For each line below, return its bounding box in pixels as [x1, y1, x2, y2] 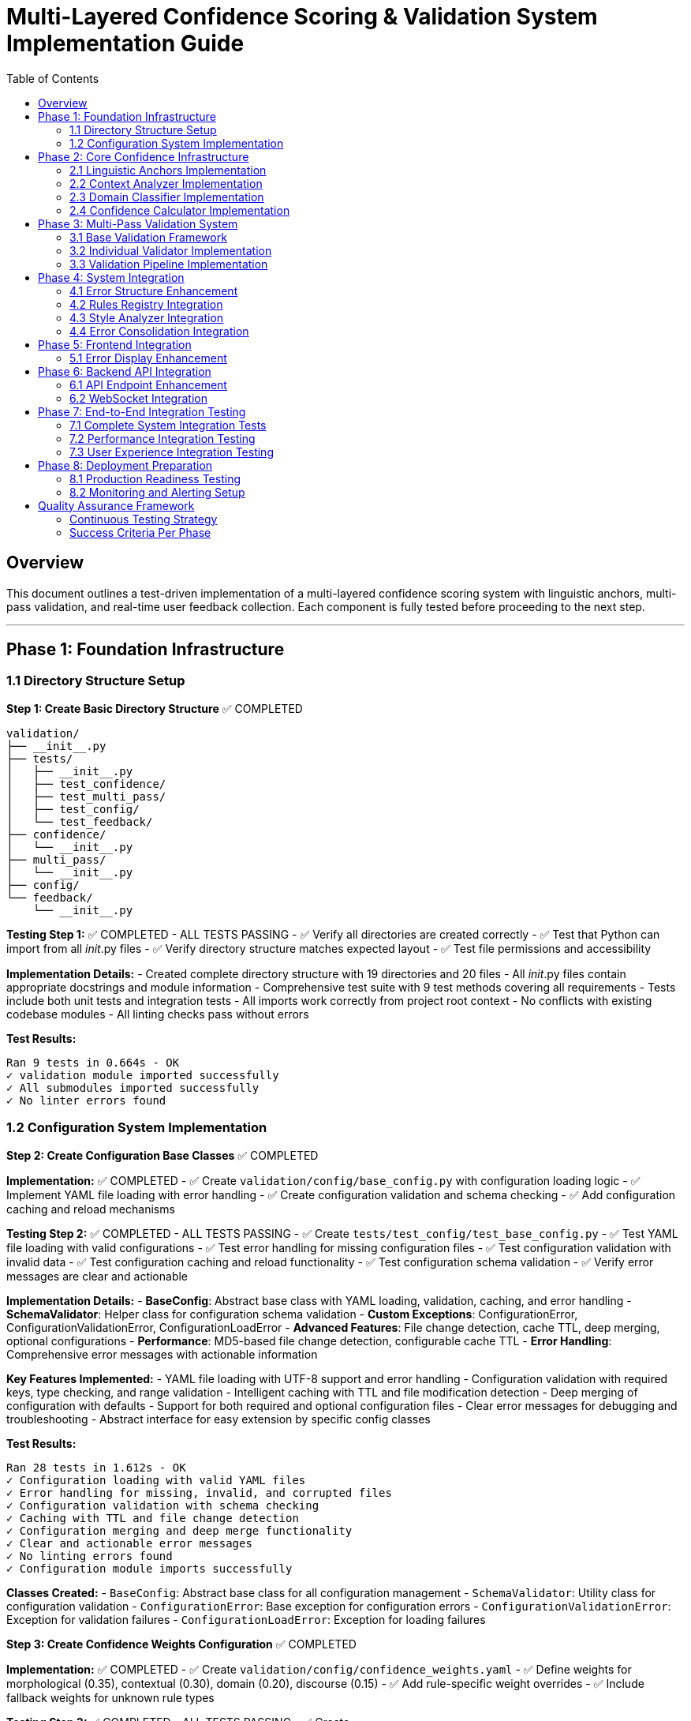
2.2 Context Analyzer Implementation [69, 176, 263, 190]
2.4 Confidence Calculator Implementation [69, 203, 290, 217]
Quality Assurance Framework [38, 498, 195, 512]
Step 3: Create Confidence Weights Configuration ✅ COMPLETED [6, 1637, 357, 1651]
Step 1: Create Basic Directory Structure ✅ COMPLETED [6, 701, 303, 715]
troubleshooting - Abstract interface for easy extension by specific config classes [6, 1412, 431, 1426]
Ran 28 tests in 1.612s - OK [6, 1460, 186, 1474]
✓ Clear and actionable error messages [6, 1536, 252, 1550]
